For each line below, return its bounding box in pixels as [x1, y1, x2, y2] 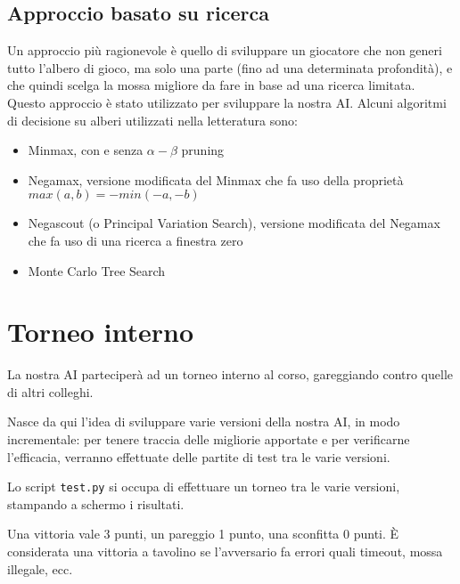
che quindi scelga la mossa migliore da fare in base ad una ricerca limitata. [7, 76, 415, 94]
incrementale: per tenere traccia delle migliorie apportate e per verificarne [7, 430, 410, 449]
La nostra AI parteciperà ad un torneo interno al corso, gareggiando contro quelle [7, 365, 454, 384]
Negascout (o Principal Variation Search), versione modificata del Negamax [28, 214, 440, 232]
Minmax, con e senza [28, 141, 144, 159]
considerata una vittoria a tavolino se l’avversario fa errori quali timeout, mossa [7, 542, 443, 561]
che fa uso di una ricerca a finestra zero [28, 231, 243, 249]
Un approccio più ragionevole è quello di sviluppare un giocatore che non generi [7, 41, 442, 60]
